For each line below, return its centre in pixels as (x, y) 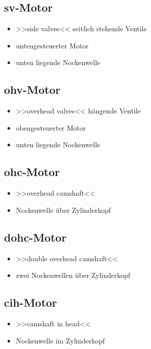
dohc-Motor (35, 237)
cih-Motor (31, 302)
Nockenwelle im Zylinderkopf (60, 340)
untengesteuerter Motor (52, 45)
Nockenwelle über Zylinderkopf (63, 210)
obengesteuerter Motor (51, 127)
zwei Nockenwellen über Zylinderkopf (73, 275)
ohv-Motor (32, 90)
